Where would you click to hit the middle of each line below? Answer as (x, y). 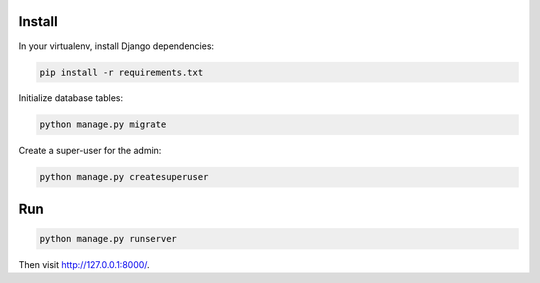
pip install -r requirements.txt (121, 72)
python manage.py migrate (103, 124)
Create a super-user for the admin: (90, 151)
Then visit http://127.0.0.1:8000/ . (84, 265)
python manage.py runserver (108, 239)
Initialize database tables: (71, 98)
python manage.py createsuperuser (124, 177)
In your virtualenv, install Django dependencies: (116, 46)
